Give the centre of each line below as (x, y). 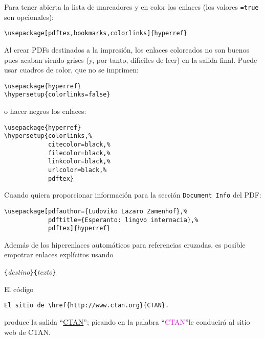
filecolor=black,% (79, 153)
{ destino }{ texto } (30, 272)
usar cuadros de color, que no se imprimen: (71, 70)
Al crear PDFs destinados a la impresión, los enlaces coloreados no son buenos (127, 49)
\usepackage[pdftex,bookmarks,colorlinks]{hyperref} (96, 33)
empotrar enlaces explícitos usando (59, 255)
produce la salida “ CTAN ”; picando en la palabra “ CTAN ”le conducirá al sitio (127, 321)
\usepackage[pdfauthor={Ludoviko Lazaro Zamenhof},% (96, 211)
